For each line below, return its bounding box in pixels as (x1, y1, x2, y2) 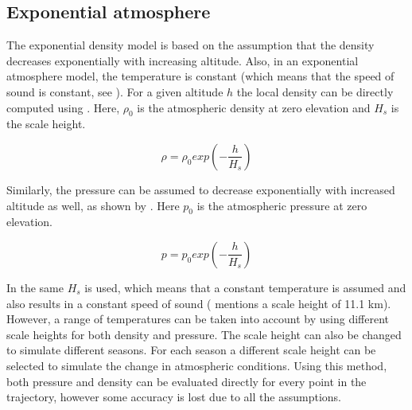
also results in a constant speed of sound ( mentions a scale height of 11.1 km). (6, 295, 391, 311)
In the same (6, 279, 64, 295)
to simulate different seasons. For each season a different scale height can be (6, 342, 376, 358)
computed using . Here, (6, 99, 120, 115)
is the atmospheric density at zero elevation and (137, 99, 371, 115)
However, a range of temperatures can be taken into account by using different (6, 310, 389, 327)
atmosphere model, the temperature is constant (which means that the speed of (6, 68, 395, 84)
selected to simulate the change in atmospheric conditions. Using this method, (6, 357, 387, 373)
